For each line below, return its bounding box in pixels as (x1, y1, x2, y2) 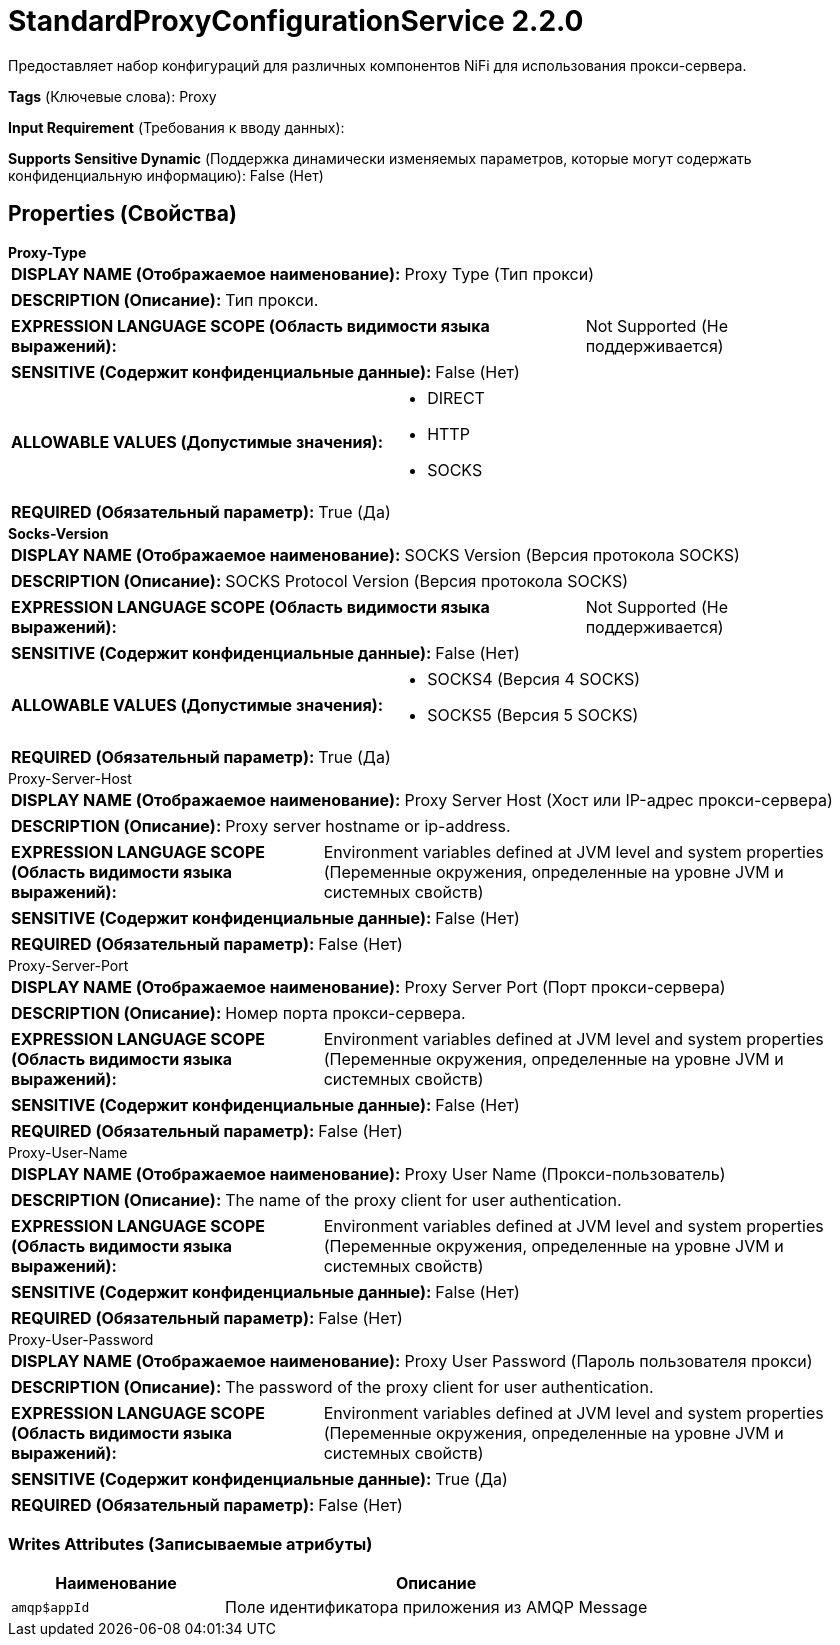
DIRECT (427, 387, 485, 408)
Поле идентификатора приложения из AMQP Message (225, 1597, 648, 1618)
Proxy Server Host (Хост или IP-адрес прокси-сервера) (404, 789, 833, 810)
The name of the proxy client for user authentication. (225, 1189, 622, 1210)
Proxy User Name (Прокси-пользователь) (404, 1163, 726, 1184)
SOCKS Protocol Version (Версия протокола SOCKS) (225, 570, 629, 591)
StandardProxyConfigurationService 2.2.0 (8, 4, 584, 38)
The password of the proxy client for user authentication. (225, 1376, 654, 1397)
